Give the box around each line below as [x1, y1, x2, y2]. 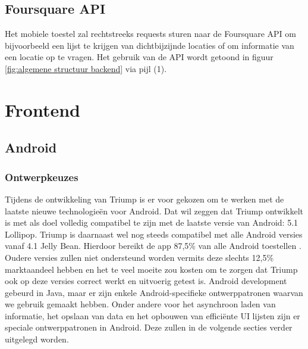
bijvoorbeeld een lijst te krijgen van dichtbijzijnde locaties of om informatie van [5, 39, 294, 51]
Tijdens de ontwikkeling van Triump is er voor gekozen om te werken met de [5, 192, 284, 205]
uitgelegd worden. [5, 333, 69, 345]
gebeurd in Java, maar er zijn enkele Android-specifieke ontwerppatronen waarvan [5, 286, 303, 298]
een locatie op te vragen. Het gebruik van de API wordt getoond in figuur [5, 51, 274, 63]
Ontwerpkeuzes [5, 169, 78, 184]
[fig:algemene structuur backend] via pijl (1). [5, 62, 167, 74]
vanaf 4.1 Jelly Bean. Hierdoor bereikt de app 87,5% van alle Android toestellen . [5, 239, 301, 252]
